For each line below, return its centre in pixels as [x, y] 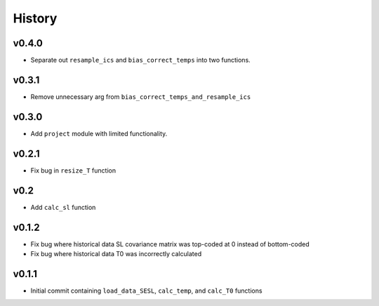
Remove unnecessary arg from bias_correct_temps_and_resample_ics [141, 97]
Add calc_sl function [63, 207]
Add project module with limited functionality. [99, 133]
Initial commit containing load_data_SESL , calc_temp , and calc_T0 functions [146, 291]
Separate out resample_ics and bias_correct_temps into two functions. [140, 60]
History [35, 18]
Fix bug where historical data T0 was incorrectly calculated [116, 253]
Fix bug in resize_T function [73, 170]
